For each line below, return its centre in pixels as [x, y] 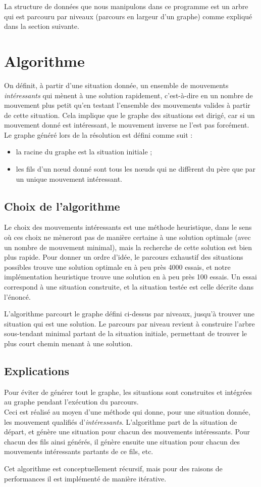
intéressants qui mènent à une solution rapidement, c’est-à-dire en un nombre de [128, 95]
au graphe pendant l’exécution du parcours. [71, 402]
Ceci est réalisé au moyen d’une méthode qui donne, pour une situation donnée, [127, 411]
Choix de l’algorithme [62, 206]
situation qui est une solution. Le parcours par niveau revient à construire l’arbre [129, 323]
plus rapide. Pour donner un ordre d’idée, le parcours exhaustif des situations [124, 257]
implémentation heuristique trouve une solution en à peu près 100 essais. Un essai [130, 277]
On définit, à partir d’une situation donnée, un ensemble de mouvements [116, 85]
